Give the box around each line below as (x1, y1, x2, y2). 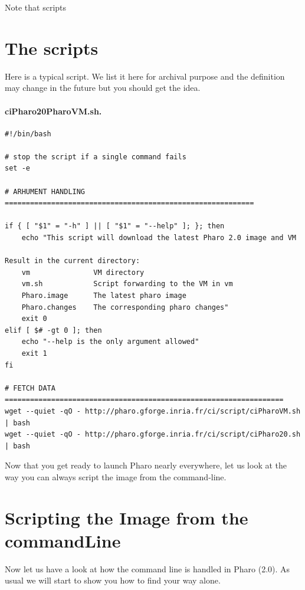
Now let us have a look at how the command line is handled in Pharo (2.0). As (5, 562, 290, 575)
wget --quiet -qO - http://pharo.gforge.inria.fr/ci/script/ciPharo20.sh (5, 430, 301, 439)
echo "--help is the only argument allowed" (21, 337, 199, 346)
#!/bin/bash (5, 129, 51, 138)
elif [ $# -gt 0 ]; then (5, 326, 102, 335)
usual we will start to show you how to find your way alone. (5, 574, 221, 586)
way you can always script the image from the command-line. (5, 470, 227, 483)
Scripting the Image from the (5, 505, 248, 529)
